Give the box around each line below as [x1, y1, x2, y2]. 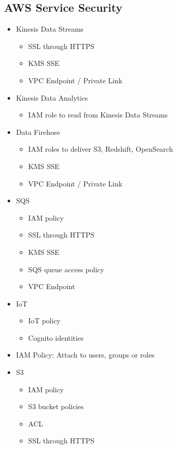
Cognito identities [28, 332, 84, 343]
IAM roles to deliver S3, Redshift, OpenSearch [28, 144, 173, 154]
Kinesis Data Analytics [16, 92, 88, 103]
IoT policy [28, 315, 61, 326]
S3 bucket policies [28, 401, 84, 412]
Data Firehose [16, 126, 60, 137]
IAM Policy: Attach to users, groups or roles [16, 349, 155, 360]
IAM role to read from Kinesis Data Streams [28, 109, 168, 120]
